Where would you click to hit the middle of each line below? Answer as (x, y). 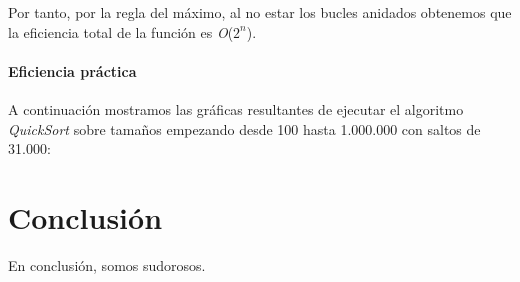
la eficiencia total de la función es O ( (121, 31)
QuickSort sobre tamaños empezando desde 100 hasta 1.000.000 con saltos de (244, 128)
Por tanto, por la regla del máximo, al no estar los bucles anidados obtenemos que (260, 12)
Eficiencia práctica (72, 70)
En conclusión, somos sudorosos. (107, 264)
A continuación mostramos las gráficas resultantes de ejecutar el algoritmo (236, 108)
